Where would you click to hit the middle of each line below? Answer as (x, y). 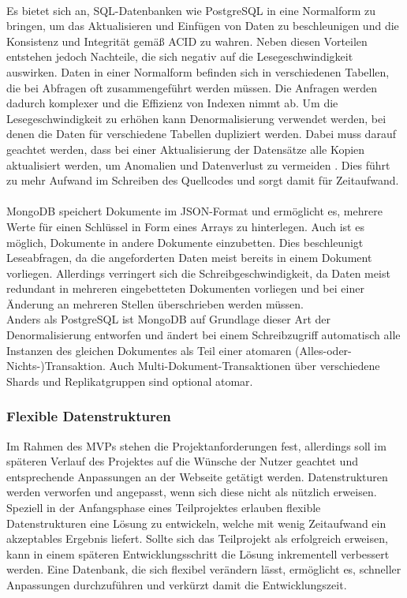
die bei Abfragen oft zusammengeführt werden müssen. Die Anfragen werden (192, 87)
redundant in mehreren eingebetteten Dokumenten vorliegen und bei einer (185, 288)
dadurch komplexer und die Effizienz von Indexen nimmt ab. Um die (172, 103)
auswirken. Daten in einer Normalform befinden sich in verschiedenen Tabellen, (198, 71)
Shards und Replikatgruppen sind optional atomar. (130, 381)
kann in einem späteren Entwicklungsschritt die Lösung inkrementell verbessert (198, 553)
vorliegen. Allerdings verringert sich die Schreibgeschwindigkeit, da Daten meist (198, 273)
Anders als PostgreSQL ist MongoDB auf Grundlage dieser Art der (169, 319)
